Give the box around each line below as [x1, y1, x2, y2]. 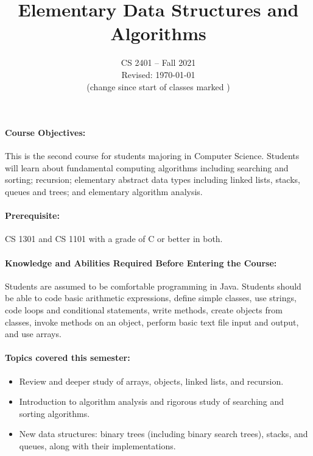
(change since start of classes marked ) [86, 80, 230, 93]
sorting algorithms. [19, 407, 90, 419]
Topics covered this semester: [5, 351, 130, 364]
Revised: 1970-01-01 [121, 68, 195, 80]
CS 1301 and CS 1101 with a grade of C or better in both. [5, 232, 223, 245]
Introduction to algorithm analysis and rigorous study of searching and [19, 395, 284, 408]
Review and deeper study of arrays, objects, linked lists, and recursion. [19, 374, 284, 387]
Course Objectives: [5, 126, 86, 139]
